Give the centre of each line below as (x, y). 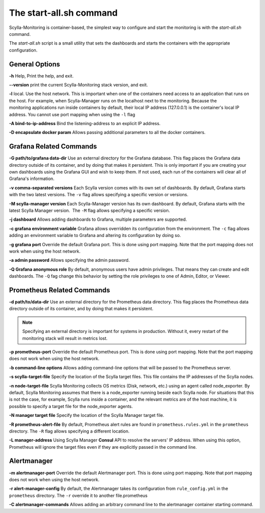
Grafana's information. (32, 179)
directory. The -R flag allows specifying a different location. (69, 431)
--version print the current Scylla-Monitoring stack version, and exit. (79, 85)
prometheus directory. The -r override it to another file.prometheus (78, 495)
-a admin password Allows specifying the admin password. (69, 260)
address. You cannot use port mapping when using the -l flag (72, 114)
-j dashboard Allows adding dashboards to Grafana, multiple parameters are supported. (98, 219)
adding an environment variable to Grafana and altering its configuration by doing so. (95, 235)
